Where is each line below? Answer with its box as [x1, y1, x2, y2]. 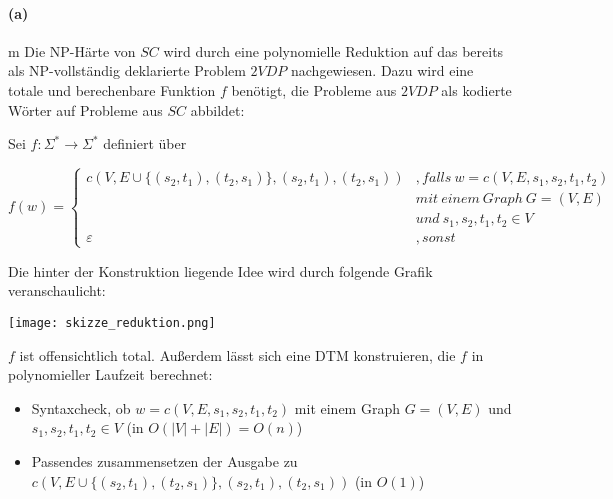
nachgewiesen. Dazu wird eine [291, 60, 474, 81]
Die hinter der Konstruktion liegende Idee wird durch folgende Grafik [8, 260, 433, 281]
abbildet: [190, 99, 245, 120]
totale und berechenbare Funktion [8, 79, 216, 100]
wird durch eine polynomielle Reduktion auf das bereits [163, 40, 504, 61]
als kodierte [441, 79, 512, 100]
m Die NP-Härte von [8, 40, 136, 61]
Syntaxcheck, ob [31, 397, 131, 418]
